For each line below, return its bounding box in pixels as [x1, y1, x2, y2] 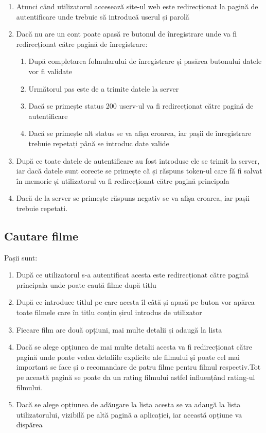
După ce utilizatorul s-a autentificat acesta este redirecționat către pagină [16, 269, 249, 280]
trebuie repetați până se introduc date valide [28, 137, 169, 148]
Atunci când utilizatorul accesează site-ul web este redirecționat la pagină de [16, 1, 258, 11]
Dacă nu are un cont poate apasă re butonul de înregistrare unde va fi [16, 28, 237, 39]
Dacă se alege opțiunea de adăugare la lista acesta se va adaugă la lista [16, 399, 241, 410]
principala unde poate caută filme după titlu [16, 279, 156, 290]
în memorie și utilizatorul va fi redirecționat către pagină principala [16, 175, 229, 186]
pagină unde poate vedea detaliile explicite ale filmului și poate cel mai [16, 351, 240, 362]
